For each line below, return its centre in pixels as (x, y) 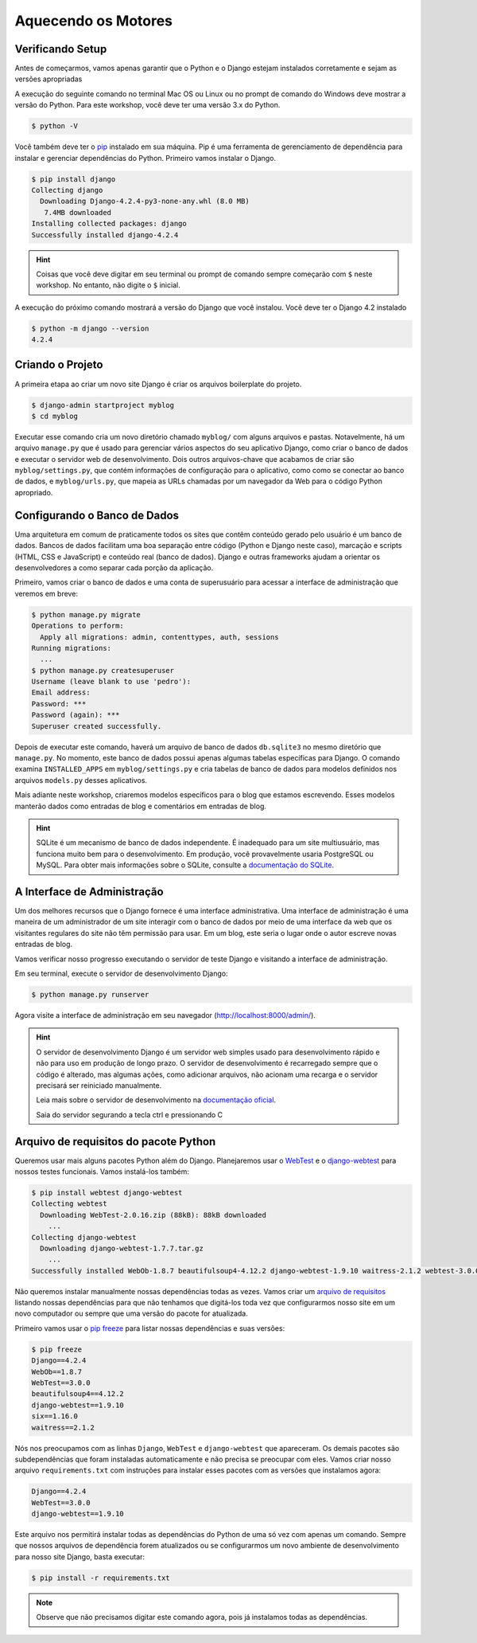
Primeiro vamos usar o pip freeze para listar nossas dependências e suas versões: (150, 1328)
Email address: (61, 692)
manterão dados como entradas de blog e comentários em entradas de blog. (140, 806)
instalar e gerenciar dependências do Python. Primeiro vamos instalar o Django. (145, 158)
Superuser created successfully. (97, 726)
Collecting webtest (69, 1204)
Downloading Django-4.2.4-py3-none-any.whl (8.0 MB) (145, 201)
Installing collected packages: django (109, 224)
